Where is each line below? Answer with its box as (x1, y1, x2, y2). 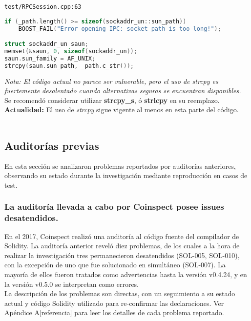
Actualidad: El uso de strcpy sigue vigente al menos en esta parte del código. (4, 104, 239, 115)
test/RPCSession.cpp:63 (4, 3, 82, 10)
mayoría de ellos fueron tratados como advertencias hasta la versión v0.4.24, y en (4, 269, 247, 280)
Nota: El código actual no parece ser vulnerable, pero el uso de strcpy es (4, 76, 218, 86)
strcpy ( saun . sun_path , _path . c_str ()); (4, 62, 134, 69)
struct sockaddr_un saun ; (4, 40, 88, 48)
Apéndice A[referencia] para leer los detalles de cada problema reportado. (4, 307, 224, 318)
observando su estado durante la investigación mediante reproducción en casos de (4, 170, 248, 181)
